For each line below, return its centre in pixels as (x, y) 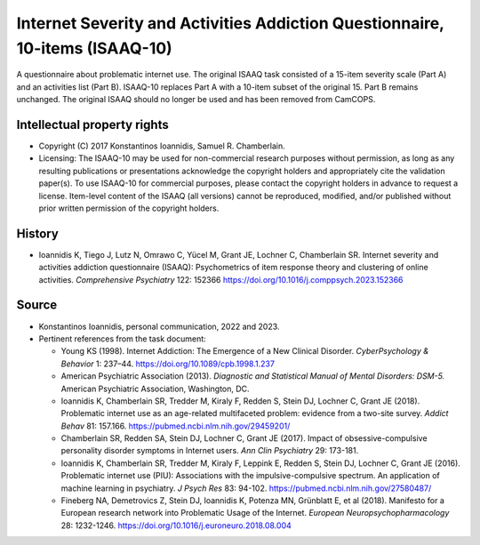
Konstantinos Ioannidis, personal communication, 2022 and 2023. (159, 326)
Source (37, 305)
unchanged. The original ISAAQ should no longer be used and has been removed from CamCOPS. (196, 100)
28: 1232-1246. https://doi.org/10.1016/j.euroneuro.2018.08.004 (176, 525)
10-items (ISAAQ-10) (94, 48)
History (38, 233)
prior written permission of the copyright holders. (129, 208)
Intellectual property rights (92, 124)
